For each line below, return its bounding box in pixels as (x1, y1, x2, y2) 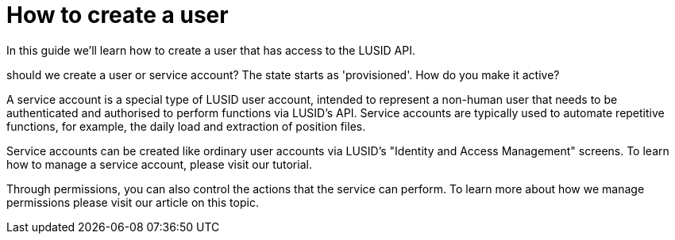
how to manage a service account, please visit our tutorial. (6, 157, 312, 171)
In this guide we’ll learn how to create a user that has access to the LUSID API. (6, 43, 415, 57)
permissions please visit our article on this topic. (6, 195, 259, 209)
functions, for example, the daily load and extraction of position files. (6, 119, 366, 133)
